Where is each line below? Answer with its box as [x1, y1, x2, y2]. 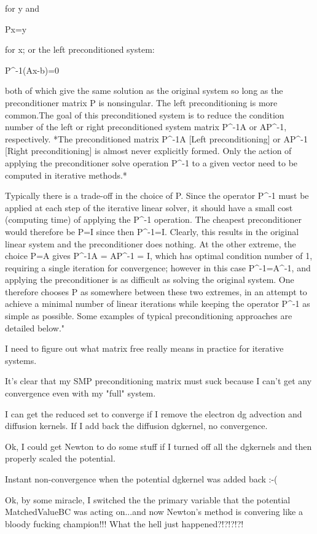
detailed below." [5, 321, 65, 334]
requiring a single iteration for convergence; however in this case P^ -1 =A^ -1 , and [5, 261, 311, 274]
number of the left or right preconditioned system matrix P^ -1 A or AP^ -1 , [5, 120, 287, 133]
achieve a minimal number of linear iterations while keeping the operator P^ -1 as [5, 297, 310, 310]
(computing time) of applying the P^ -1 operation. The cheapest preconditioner [5, 213, 302, 226]
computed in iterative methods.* [5, 168, 127, 181]
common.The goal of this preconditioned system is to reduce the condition [5, 108, 284, 121]
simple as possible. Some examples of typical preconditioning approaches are [5, 309, 292, 322]
